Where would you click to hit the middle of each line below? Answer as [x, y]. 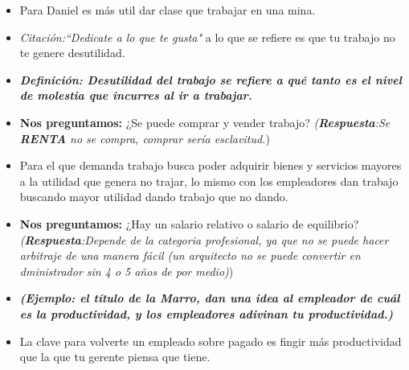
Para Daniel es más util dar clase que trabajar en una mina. [168, 10]
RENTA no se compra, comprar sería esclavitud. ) [145, 138]
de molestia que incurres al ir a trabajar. [136, 95]
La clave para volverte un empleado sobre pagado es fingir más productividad [211, 341]
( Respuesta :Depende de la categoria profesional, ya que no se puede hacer [204, 239]
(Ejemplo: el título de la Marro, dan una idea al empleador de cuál [210, 298]
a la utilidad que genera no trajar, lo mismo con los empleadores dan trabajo [209, 181]
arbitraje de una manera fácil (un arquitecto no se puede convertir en [190, 255]
